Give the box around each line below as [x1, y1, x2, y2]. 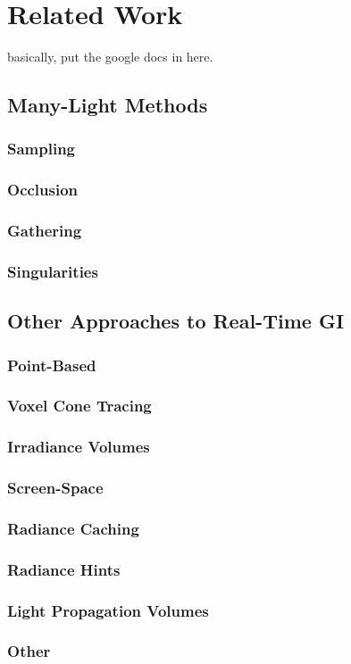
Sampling [7, 137, 76, 160]
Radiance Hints [7, 558, 121, 580]
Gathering [7, 220, 82, 242]
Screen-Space [7, 477, 104, 499]
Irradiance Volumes [7, 436, 150, 458]
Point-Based [7, 353, 96, 376]
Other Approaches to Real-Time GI [7, 307, 345, 335]
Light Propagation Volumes [7, 599, 209, 621]
